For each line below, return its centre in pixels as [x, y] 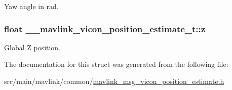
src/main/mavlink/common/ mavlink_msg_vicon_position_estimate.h [114, 81]
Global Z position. [32, 47]
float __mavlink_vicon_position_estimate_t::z [105, 28]
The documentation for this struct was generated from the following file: [116, 64]
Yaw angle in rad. [31, 6]
